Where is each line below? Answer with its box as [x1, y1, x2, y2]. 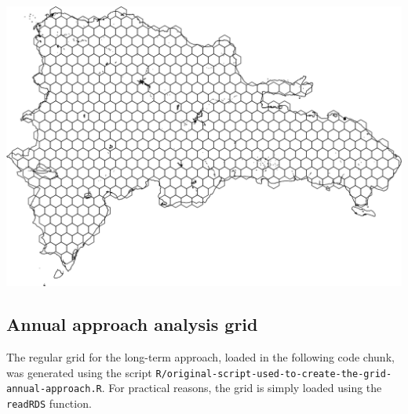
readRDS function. [6, 395, 92, 412]
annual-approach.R [6, 383, 102, 395]
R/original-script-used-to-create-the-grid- [155, 368, 392, 379]
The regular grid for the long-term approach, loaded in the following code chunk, [6, 349, 395, 365]
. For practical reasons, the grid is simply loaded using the [101, 379, 382, 396]
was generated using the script [6, 364, 152, 380]
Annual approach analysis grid [6, 312, 258, 336]
